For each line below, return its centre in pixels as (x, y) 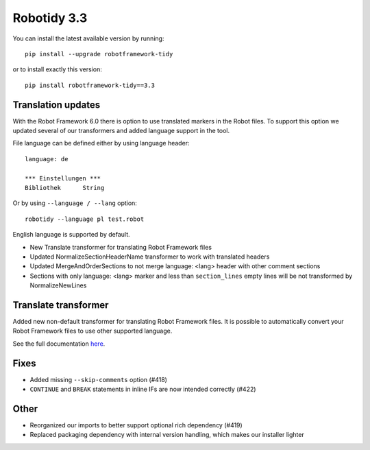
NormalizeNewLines (58, 285)
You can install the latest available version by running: (88, 38)
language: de (47, 159)
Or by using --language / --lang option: (75, 203)
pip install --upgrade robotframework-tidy (99, 54)
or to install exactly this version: (57, 69)
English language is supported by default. (71, 235)
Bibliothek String (65, 188)
